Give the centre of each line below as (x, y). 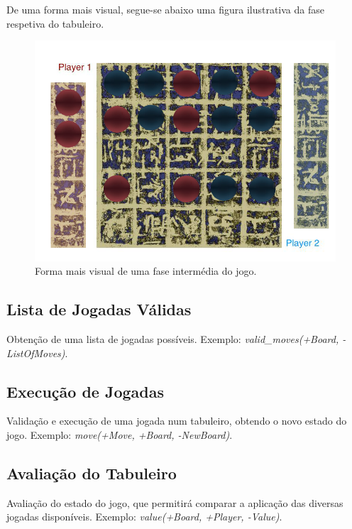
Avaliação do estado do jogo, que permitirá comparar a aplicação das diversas (175, 502)
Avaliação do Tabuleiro (92, 473)
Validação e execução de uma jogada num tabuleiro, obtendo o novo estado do (177, 421)
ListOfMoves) (36, 353)
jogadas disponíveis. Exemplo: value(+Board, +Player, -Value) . (144, 517)
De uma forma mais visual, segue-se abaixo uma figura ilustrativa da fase (165, 9)
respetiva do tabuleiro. (55, 23)
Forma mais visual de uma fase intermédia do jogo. (146, 271)
